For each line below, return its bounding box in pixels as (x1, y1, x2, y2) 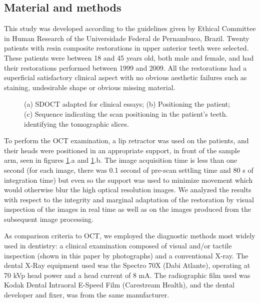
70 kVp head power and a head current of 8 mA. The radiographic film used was (4, 269, 250, 280)
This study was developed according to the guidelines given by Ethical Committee (4, 23, 256, 34)
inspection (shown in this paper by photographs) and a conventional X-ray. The (4, 250, 248, 260)
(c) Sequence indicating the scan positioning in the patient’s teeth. (24, 108, 228, 119)
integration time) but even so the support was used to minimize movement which (4, 174, 253, 185)
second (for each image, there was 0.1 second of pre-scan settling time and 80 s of (4, 164, 253, 175)
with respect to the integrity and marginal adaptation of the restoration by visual (4, 194, 254, 204)
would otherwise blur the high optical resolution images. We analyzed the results (4, 184, 251, 195)
